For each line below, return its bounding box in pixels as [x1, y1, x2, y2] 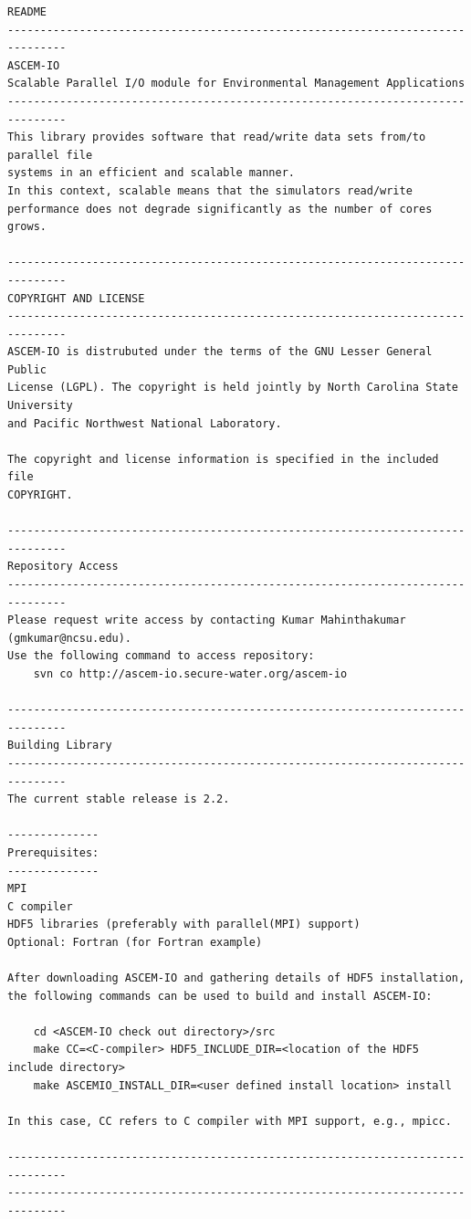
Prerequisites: [7, 846, 99, 859]
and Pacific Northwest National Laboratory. [7, 416, 282, 430]
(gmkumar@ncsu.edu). [7, 631, 132, 645]
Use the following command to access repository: [7, 649, 315, 663]
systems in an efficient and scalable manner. [7, 166, 295, 180]
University [7, 399, 73, 413]
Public [7, 363, 47, 376]
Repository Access [7, 560, 119, 573]
